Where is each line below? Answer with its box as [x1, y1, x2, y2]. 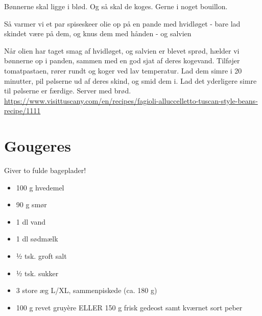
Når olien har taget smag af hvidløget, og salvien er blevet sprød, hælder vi [4, 45, 240, 56]
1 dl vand [16, 216, 45, 227]
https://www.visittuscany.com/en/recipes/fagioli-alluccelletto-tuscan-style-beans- [4, 95, 258, 106]
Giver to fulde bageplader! [4, 165, 86, 176]
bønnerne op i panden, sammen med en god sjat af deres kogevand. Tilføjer [4, 55, 240, 66]
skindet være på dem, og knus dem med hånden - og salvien [4, 28, 192, 39]
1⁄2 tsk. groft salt [16, 251, 67, 261]
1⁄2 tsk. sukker [16, 268, 59, 278]
